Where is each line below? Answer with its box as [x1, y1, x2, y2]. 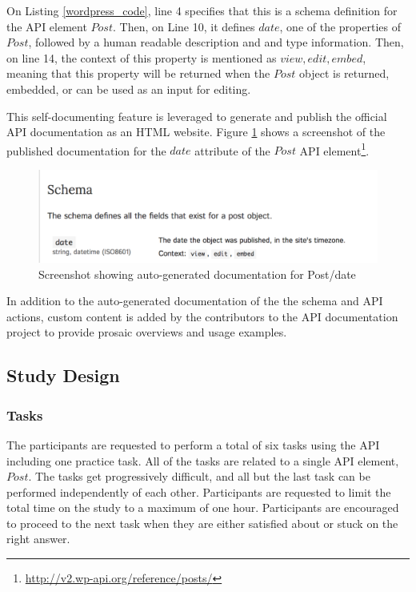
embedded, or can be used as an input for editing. [6, 80, 251, 97]
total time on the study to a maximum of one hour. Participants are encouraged [6, 499, 399, 516]
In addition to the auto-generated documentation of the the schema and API [6, 292, 383, 309]
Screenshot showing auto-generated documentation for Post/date [38, 265, 356, 282]
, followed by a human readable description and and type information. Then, [28, 34, 404, 50]
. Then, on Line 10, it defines [113, 18, 255, 34]
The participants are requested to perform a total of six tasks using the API [6, 436, 380, 453]
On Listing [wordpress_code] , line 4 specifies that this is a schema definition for [6, 2, 398, 18]
